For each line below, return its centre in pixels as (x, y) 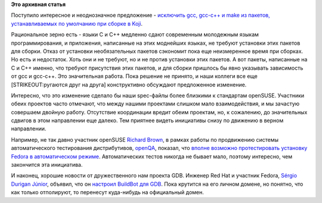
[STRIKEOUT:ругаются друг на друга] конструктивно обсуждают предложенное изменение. (129, 85)
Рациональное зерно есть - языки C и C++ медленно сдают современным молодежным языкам (135, 35)
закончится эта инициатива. (47, 165)
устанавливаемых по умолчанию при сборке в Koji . (77, 23)
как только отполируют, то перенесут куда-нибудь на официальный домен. (107, 192)
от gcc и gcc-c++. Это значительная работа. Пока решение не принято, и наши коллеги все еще (134, 76)
